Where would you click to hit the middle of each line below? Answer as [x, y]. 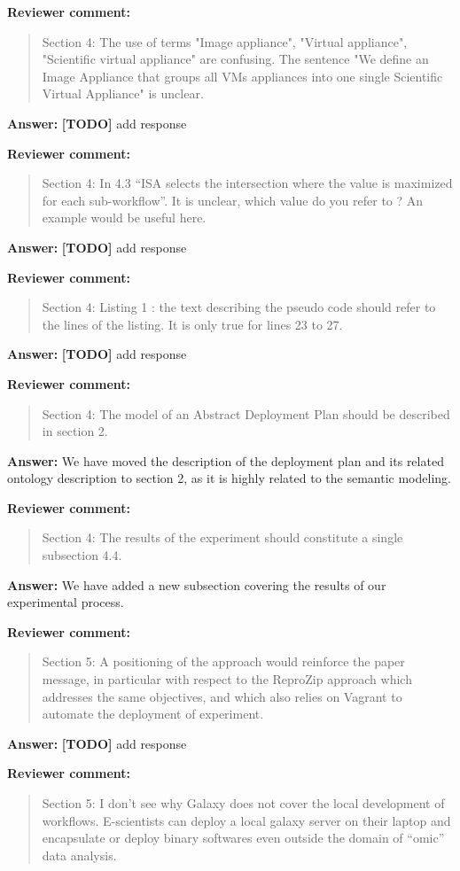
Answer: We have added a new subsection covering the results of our [197, 584]
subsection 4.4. [82, 555]
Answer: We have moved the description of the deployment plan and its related [226, 460]
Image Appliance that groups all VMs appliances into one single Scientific [242, 76]
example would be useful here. [124, 218]
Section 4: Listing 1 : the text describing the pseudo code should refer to [239, 307]
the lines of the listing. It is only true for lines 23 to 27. [192, 324]
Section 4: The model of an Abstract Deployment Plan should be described [246, 413]
